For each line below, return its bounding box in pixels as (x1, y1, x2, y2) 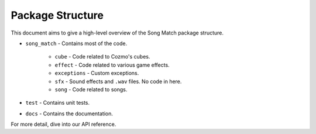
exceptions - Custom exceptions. (54, 70, 139, 77)
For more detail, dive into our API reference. (11, 121, 116, 128)
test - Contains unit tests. (25, 99, 90, 106)
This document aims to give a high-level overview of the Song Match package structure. (11, 29, 224, 36)
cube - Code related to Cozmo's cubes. (54, 53, 150, 60)
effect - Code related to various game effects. (54, 61, 170, 68)
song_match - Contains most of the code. (25, 40, 128, 47)
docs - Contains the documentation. (25, 110, 114, 117)
